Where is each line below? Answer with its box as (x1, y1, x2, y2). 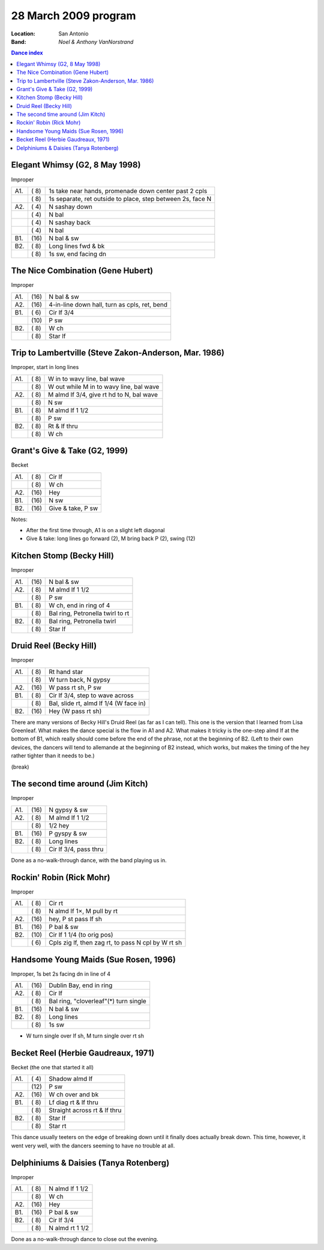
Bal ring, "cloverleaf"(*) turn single (49, 997, 146, 1005)
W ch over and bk (49, 1090, 99, 1099)
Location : (11, 30, 35, 37)
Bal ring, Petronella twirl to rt (49, 609, 130, 617)
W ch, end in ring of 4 (49, 601, 110, 609)
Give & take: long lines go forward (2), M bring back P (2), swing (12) (26, 535, 196, 542)
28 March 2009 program (11, 9, 136, 22)
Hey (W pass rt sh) (49, 707, 102, 715)
